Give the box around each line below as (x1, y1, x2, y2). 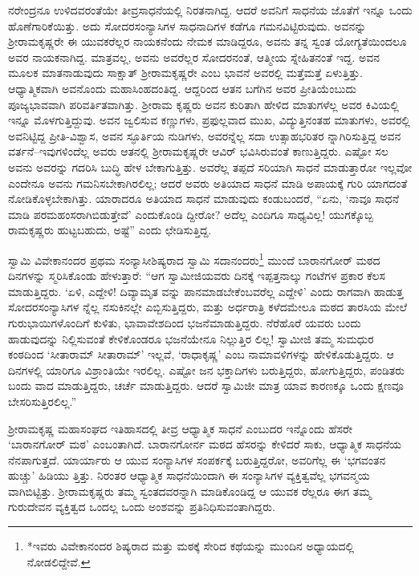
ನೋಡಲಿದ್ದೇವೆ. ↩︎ (26, 553, 91, 570)
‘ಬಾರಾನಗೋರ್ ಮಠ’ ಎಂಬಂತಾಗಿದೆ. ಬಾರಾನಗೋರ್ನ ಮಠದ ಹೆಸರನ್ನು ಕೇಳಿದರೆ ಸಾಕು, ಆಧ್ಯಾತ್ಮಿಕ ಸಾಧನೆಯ (8, 436, 401, 452)
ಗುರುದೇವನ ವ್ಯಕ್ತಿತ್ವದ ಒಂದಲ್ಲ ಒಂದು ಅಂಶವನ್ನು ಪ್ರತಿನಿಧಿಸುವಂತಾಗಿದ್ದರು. (8, 498, 275, 515)
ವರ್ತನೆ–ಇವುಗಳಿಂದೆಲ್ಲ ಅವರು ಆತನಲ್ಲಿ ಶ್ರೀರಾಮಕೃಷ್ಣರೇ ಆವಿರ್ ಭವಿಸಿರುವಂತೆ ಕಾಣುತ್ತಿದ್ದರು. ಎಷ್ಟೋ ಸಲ (8, 143, 388, 160)
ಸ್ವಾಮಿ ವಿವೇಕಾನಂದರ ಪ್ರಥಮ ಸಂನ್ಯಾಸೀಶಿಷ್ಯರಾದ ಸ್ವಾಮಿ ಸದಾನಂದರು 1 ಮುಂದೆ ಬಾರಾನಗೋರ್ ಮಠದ (8, 249, 380, 268)
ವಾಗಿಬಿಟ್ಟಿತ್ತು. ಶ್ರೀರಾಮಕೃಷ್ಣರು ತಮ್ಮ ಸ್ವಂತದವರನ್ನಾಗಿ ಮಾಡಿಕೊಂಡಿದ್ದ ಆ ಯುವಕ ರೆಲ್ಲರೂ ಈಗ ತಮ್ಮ (8, 482, 372, 499)
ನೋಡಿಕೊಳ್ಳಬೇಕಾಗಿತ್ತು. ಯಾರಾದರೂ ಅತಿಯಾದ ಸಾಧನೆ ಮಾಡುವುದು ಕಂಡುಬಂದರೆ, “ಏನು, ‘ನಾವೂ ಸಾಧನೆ (8, 190, 399, 207)
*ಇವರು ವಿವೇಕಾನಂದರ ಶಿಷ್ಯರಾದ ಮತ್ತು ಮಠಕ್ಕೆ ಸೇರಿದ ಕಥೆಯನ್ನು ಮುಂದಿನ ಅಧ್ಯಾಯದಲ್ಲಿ (26, 537, 355, 554)
